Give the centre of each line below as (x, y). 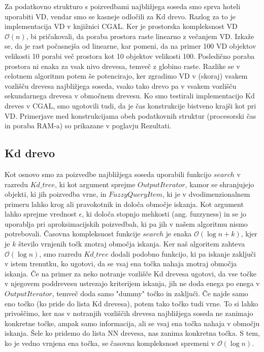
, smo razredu (60, 253)
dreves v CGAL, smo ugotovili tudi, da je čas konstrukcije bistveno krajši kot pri (130, 105)
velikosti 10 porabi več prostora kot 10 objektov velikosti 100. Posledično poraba (130, 56)
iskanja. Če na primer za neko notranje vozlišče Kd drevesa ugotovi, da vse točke (130, 273)
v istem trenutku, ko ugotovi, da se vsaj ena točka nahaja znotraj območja (121, 263)
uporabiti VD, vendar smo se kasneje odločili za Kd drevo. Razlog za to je (120, 16)
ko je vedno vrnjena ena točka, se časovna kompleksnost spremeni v (110, 343)
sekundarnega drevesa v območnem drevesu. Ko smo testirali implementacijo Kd (130, 96)
